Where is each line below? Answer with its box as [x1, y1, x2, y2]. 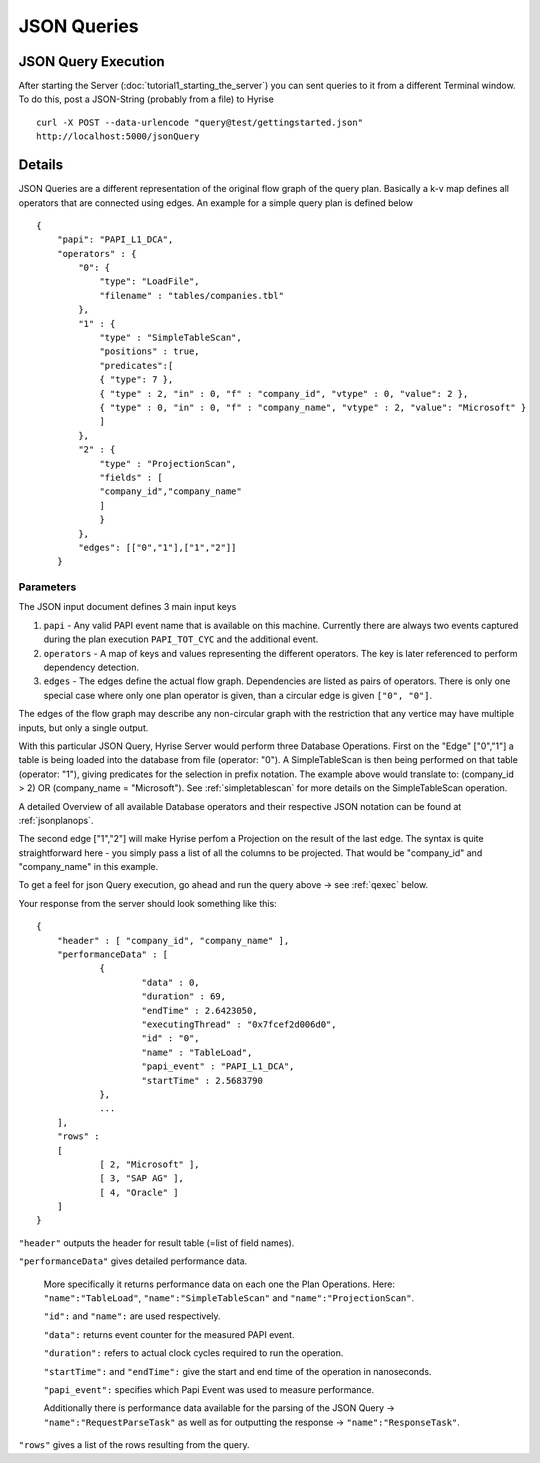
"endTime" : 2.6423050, [141, 1005, 259, 1016]
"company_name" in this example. [18, 861, 159, 873]
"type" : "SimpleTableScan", [99, 332, 242, 344]
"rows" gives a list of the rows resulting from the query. [18, 1439, 250, 1451]
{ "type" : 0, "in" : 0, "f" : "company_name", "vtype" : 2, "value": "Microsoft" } [99, 402, 527, 413]
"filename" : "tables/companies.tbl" [99, 290, 285, 301]
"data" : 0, [141, 976, 200, 988]
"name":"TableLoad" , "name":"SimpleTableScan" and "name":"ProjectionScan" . [43, 1292, 415, 1304]
